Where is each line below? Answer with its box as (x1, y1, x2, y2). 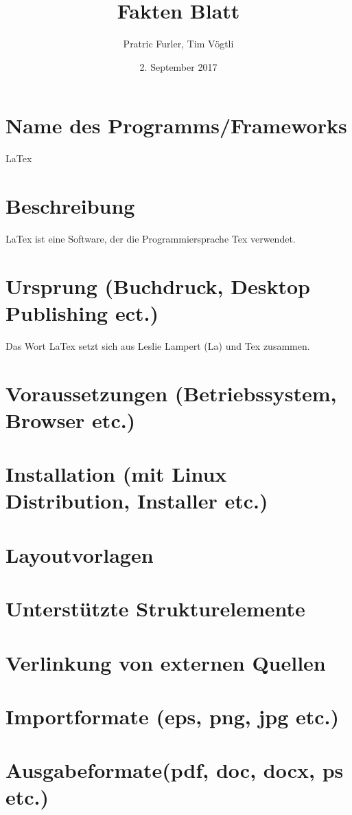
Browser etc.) (5, 405, 136, 434)
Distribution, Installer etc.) (5, 487, 268, 515)
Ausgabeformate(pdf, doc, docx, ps (5, 756, 344, 784)
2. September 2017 (139, 59, 218, 74)
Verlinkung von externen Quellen (5, 648, 326, 676)
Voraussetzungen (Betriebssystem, (5, 379, 337, 407)
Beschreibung (5, 192, 135, 220)
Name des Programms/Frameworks (5, 111, 347, 139)
